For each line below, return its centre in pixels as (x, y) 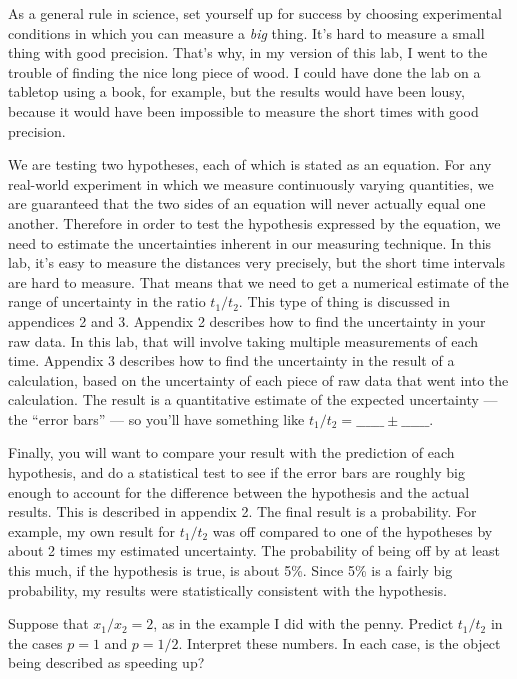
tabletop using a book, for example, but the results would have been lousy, (236, 91)
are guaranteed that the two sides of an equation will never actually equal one (247, 203)
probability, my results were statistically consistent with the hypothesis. (228, 589)
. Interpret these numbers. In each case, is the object (339, 642)
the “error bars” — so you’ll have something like (156, 418)
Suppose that (48, 623)
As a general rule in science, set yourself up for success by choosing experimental (255, 13)
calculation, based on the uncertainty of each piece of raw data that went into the (258, 379)
